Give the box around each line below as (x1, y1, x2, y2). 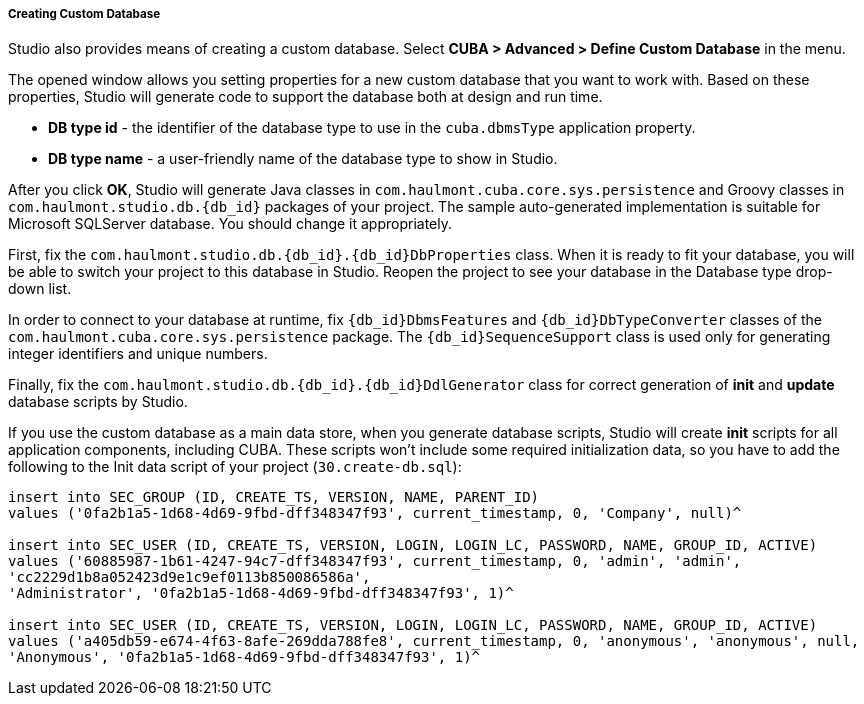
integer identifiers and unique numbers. (8, 345, 268, 363)
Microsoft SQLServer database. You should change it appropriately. (8, 215, 453, 233)
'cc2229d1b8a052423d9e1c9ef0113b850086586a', (8, 569, 371, 586)
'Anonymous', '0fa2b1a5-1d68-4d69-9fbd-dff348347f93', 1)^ (8, 649, 481, 666)
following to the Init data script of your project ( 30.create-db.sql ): (8, 458, 462, 476)
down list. (8, 280, 72, 298)
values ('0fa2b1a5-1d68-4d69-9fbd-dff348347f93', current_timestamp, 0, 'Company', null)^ (8, 505, 742, 522)
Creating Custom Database (8, 7, 161, 21)
